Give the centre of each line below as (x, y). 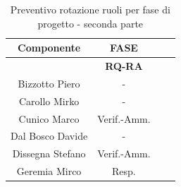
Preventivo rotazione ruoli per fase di (90, 9)
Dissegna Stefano (49, 153)
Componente (49, 48)
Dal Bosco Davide (49, 136)
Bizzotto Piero (49, 83)
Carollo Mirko (49, 101)
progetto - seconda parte (90, 23)
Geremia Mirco (49, 171)
